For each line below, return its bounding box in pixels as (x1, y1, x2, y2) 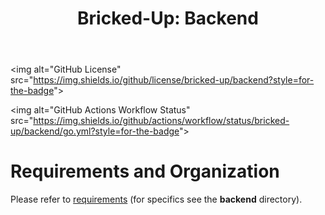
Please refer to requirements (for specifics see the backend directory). (10, 193, 303, 206)
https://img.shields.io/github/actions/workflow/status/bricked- (33, 115, 290, 127)
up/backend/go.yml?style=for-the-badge (10, 125, 180, 137)
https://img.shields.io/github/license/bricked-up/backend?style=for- (33, 74, 315, 86)
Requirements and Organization (10, 160, 280, 183)
